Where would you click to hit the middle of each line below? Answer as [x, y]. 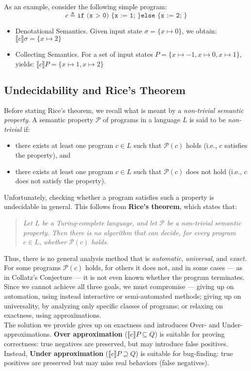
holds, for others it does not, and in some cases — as [164, 267]
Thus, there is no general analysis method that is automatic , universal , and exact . [125, 258]
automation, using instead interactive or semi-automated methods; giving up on [123, 296]
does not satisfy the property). [61, 181]
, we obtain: [199, 30]
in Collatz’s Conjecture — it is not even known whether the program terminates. [124, 277]
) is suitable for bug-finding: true [184, 353]
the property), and [43, 154]
